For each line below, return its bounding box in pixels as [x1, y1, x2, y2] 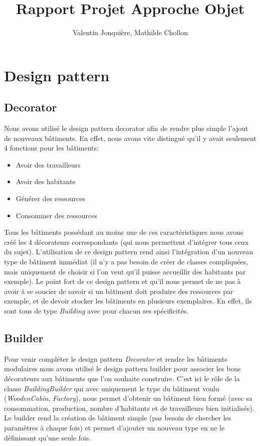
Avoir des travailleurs [16, 159, 81, 170]
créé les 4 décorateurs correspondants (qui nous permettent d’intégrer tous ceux [4, 236, 249, 247]
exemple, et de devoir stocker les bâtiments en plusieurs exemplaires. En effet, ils [4, 295, 252, 306]
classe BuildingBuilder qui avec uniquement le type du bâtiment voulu [4, 383, 219, 393]
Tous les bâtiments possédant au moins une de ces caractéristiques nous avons [4, 227, 243, 237]
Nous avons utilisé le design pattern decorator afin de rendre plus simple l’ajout [4, 123, 248, 133]
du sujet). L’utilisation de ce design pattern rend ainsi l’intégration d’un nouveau [4, 246, 253, 257]
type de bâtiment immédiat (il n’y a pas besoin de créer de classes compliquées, [4, 256, 248, 267]
